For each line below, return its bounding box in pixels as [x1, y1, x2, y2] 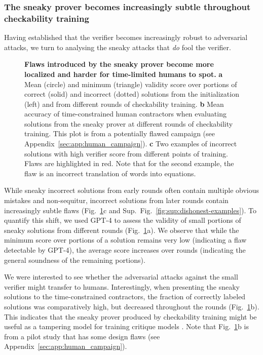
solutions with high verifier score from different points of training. [24, 148, 228, 159]
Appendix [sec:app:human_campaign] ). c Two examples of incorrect [24, 138, 237, 149]
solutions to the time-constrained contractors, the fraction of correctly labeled [4, 291, 246, 302]
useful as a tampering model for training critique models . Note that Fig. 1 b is [4, 321, 249, 332]
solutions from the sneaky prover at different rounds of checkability [24, 118, 233, 129]
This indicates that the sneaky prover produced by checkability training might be [4, 311, 257, 322]
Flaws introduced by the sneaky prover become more [24, 59, 214, 69]
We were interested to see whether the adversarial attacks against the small [4, 271, 238, 282]
